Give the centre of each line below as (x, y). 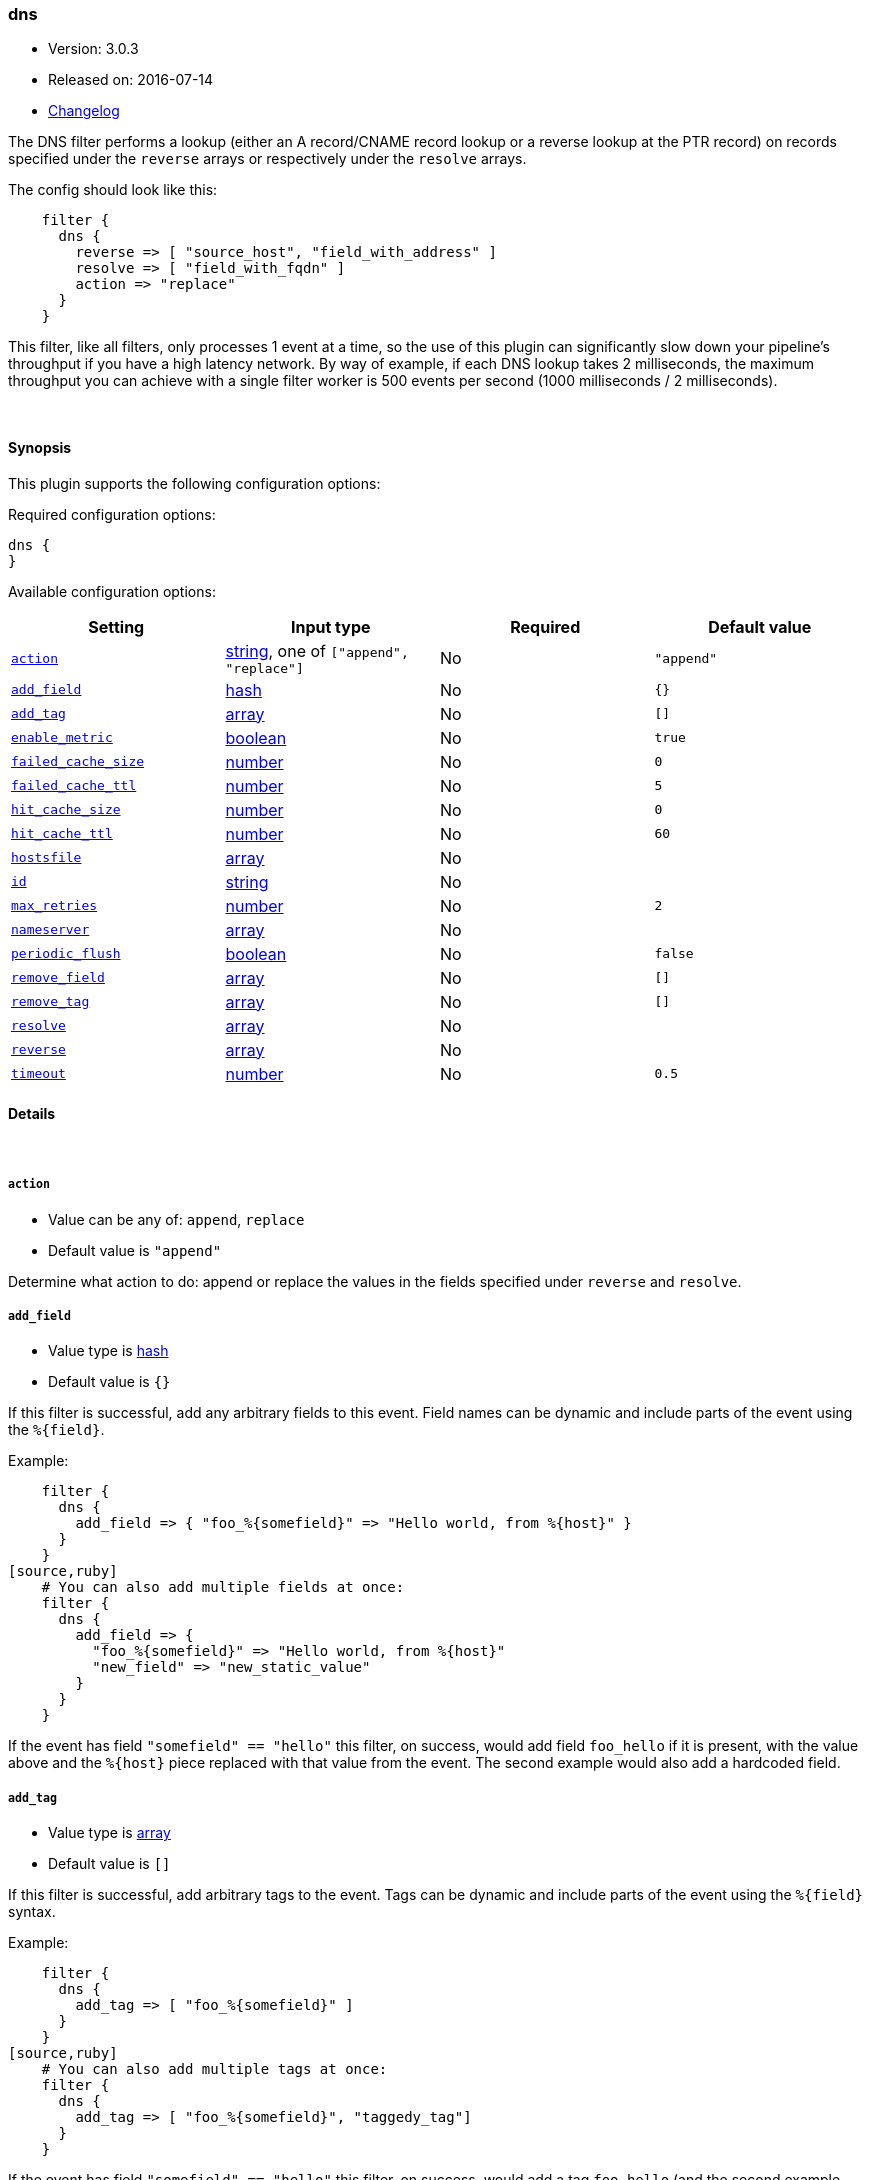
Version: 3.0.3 (93, 49)
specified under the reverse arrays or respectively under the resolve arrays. (267, 159)
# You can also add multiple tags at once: (214, 2069)
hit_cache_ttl (62, 834)
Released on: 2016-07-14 (131, 80)
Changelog (84, 111)
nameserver (50, 930)
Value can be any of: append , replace (176, 1219)
